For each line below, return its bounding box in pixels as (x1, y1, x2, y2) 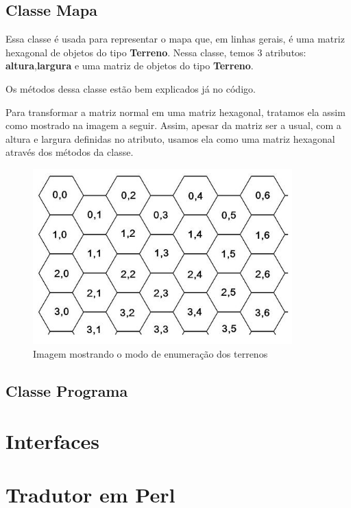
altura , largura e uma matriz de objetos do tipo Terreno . (5, 58, 254, 73)
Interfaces (5, 427, 100, 455)
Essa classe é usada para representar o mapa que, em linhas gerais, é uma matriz (5, 32, 345, 46)
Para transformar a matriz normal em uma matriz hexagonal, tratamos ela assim (5, 104, 346, 119)
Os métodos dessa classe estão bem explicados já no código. (5, 81, 256, 95)
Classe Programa (5, 380, 128, 401)
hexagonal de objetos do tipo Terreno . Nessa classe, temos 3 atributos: (5, 45, 306, 59)
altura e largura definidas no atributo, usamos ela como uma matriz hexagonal (5, 131, 335, 146)
